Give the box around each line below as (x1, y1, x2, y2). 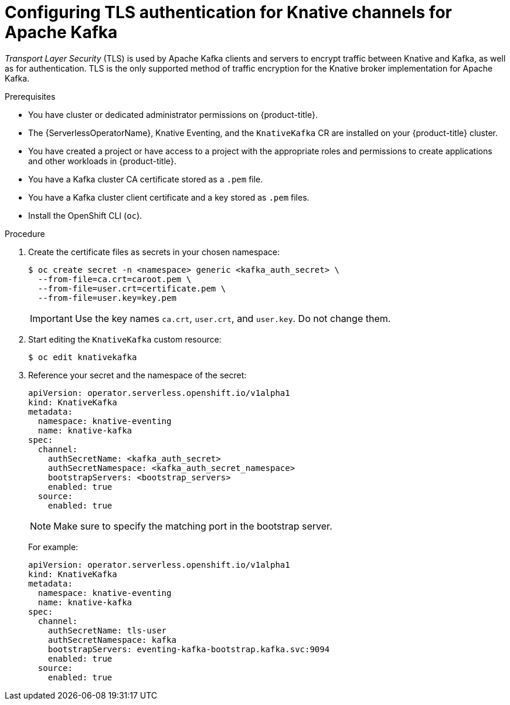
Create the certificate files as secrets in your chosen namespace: (28, 246, 280, 257)
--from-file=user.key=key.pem (38, 293, 176, 303)
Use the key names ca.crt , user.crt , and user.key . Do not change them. (74, 312, 391, 324)
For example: (28, 541, 79, 552)
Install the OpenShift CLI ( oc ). (28, 210, 142, 221)
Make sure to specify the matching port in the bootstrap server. (53, 520, 332, 532)
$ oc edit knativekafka (28, 352, 137, 362)
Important (30, 312, 73, 324)
